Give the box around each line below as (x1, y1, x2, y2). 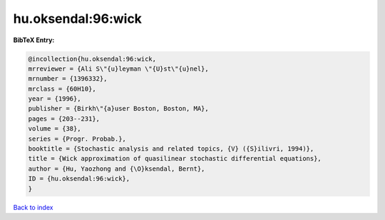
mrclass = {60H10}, (28, 84, 96, 93)
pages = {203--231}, (28, 114, 100, 123)
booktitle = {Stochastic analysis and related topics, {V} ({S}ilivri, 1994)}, (28, 145, 314, 153)
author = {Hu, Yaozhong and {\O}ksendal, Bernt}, (28, 164, 205, 173)
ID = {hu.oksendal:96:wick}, (28, 175, 130, 183)
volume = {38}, (28, 125, 81, 133)
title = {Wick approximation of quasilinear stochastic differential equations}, (28, 154, 322, 163)
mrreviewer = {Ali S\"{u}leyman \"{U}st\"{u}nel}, (28, 64, 210, 73)
